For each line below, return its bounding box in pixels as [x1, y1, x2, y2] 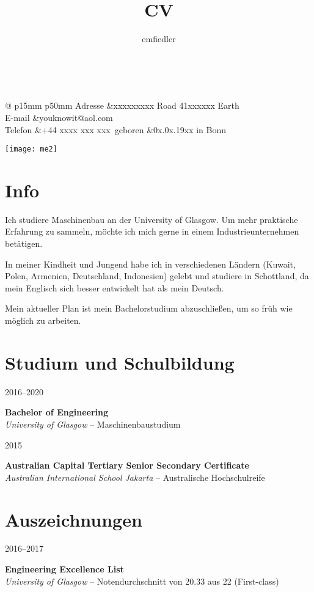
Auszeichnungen [5, 506, 142, 532]
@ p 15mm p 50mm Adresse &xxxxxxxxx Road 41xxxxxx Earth [5, 99, 239, 112]
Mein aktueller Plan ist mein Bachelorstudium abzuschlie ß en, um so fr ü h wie [5, 302, 293, 315]
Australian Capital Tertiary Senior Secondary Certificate [5, 459, 249, 472]
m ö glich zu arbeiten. [5, 314, 81, 327]
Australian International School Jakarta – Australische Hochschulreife [5, 470, 265, 483]
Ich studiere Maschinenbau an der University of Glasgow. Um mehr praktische [5, 213, 298, 225]
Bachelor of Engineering [5, 406, 108, 418]
